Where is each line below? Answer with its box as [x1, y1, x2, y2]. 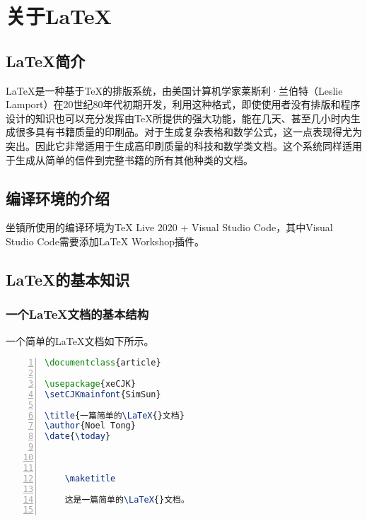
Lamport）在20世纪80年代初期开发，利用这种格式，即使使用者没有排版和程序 [6, 97, 361, 112]
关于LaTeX [6, 1, 112, 30]
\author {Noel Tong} [45, 421, 136, 431]
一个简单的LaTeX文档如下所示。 [6, 333, 154, 348]
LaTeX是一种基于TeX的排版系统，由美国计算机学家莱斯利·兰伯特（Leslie [6, 83, 343, 98]
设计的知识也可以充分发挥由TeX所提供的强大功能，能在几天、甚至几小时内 [6, 110, 351, 125]
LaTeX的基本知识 [6, 268, 130, 290]
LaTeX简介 [6, 49, 86, 71]
